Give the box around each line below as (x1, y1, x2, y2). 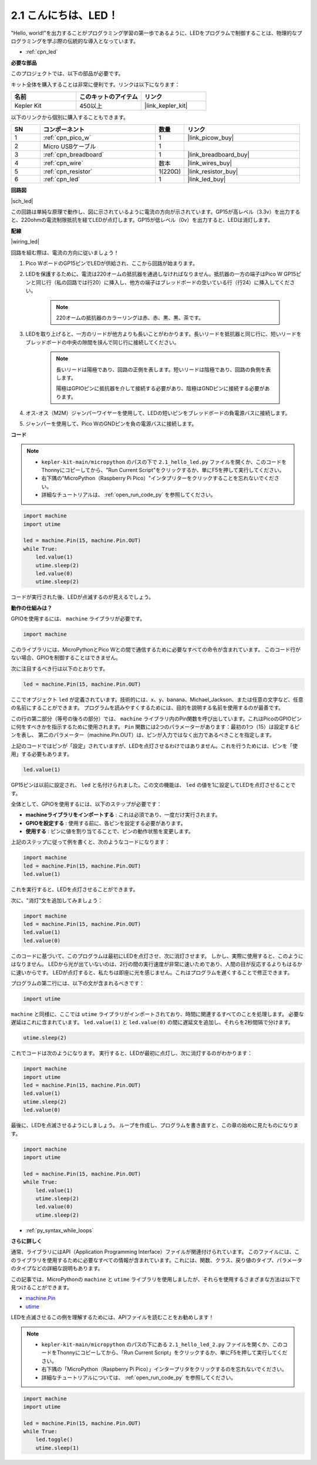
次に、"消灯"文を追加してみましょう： (11, 896, 103, 903)
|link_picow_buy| (187, 134, 234, 142)
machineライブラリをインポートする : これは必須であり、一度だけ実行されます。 (25, 811, 221, 818)
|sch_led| (11, 197, 33, 204)
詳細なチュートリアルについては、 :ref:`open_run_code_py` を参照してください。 (41, 1374, 237, 1381)
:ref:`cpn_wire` (43, 159, 83, 167)
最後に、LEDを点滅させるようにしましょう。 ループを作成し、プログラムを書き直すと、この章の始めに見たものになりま (11, 1122, 299, 1129)
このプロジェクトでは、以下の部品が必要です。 (11, 70, 124, 77)
